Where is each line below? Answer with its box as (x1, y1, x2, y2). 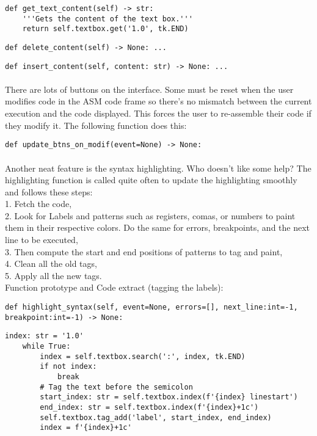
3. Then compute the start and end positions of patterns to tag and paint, (5, 245, 283, 258)
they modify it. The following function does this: (5, 118, 187, 131)
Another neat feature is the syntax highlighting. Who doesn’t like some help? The (5, 161, 312, 174)
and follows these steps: (5, 185, 93, 198)
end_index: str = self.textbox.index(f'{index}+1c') (40, 402, 259, 412)
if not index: (40, 362, 97, 371)
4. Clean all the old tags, (5, 257, 97, 270)
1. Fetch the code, (5, 197, 72, 210)
